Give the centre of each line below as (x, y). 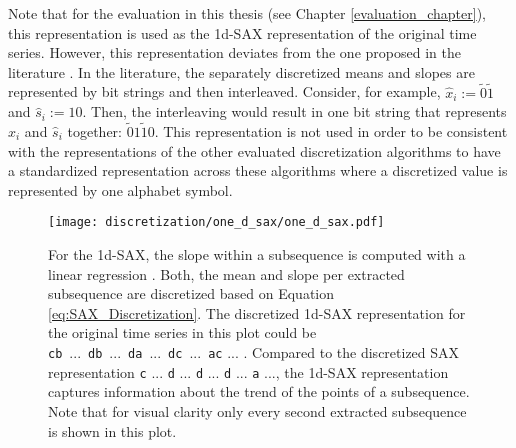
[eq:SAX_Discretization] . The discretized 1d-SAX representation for (257, 312)
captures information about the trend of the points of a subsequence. (259, 391)
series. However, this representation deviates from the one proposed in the (234, 52)
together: (94, 131)
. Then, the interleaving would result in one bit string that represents (294, 111)
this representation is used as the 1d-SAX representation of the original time (242, 32)
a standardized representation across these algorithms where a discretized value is (258, 170)
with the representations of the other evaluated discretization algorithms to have (254, 150)
